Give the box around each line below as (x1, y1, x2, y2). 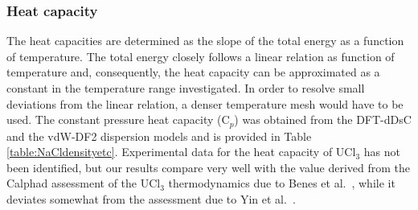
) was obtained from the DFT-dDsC (234, 111, 412, 128)
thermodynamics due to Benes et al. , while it (168, 175, 395, 191)
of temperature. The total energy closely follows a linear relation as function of (6, 47, 395, 64)
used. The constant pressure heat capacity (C (6, 111, 230, 128)
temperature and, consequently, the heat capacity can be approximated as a (6, 64, 380, 80)
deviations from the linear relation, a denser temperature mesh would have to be (6, 95, 404, 112)
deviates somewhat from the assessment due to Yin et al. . (6, 191, 296, 208)
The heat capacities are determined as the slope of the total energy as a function (6, 32, 404, 49)
